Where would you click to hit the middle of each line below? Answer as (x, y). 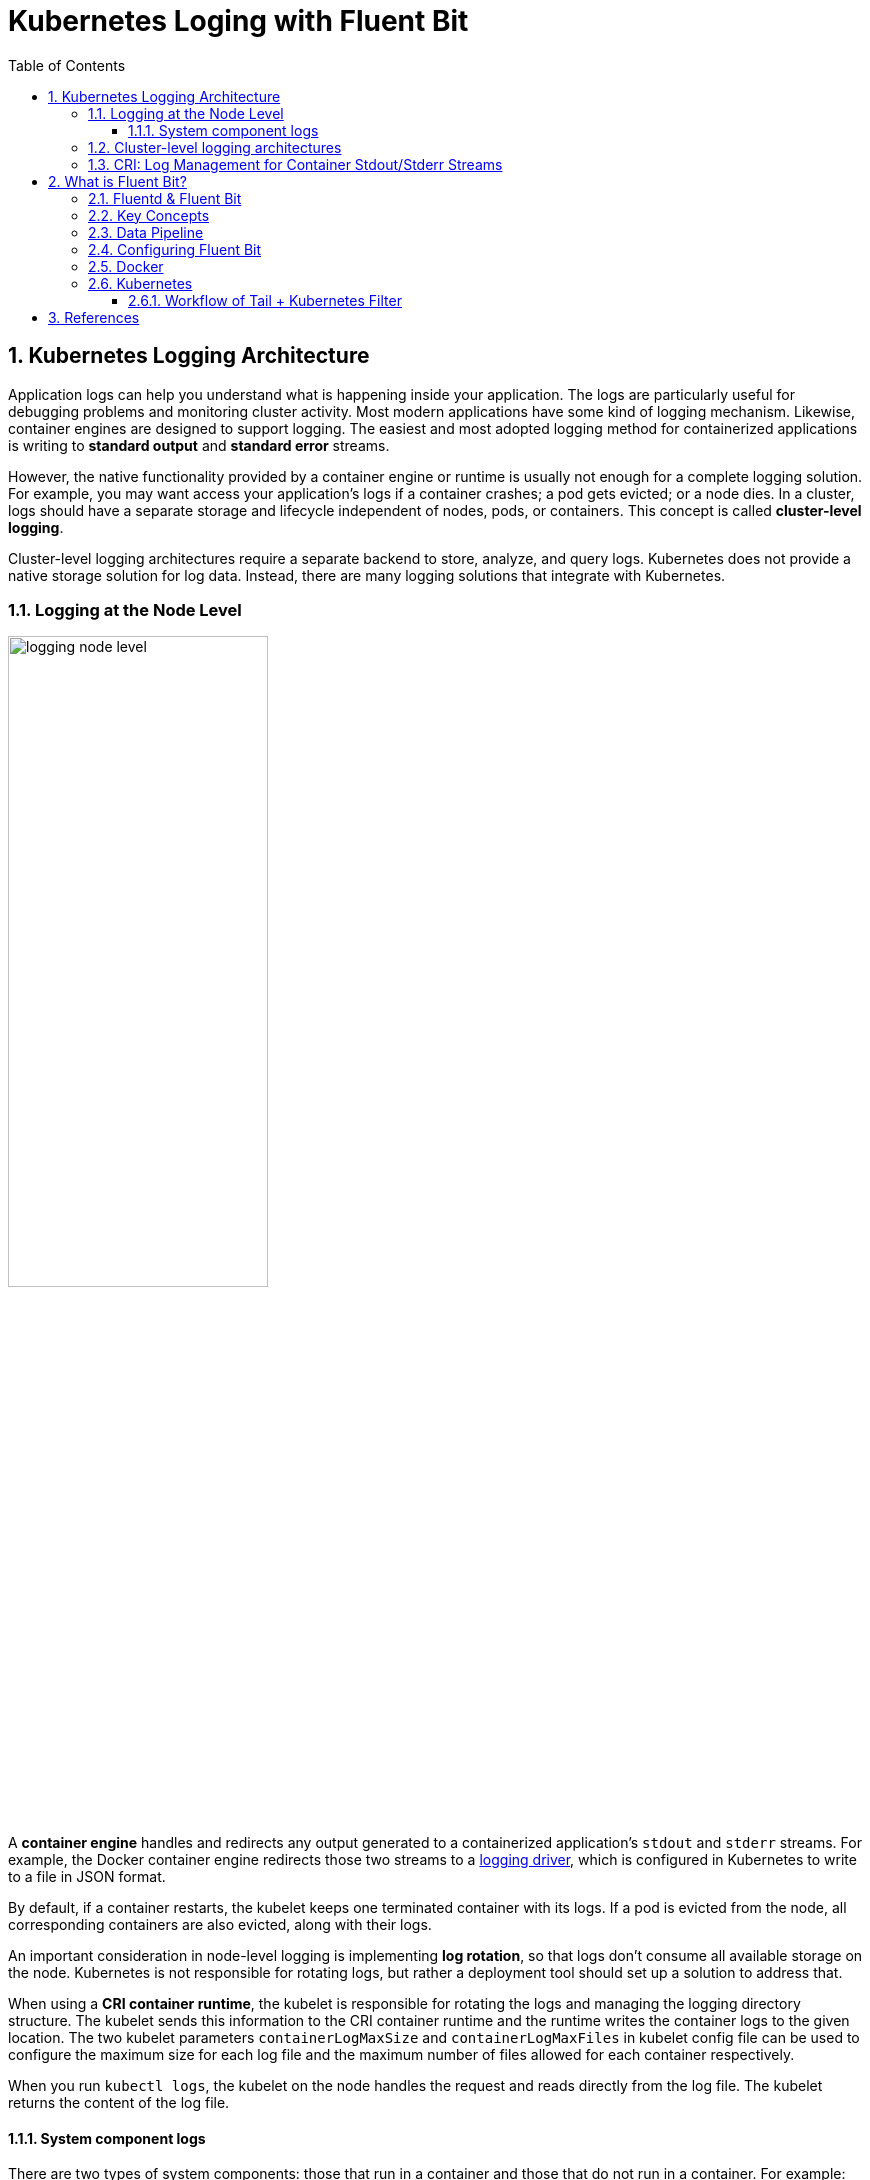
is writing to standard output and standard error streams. (199, 445)
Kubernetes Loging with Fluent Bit (238, 21)
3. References (94, 317)
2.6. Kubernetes (140, 283)
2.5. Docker (126, 266)
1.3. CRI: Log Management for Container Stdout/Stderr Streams (295, 164)
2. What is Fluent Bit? (117, 181)
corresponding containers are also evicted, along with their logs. (220, 1924)
